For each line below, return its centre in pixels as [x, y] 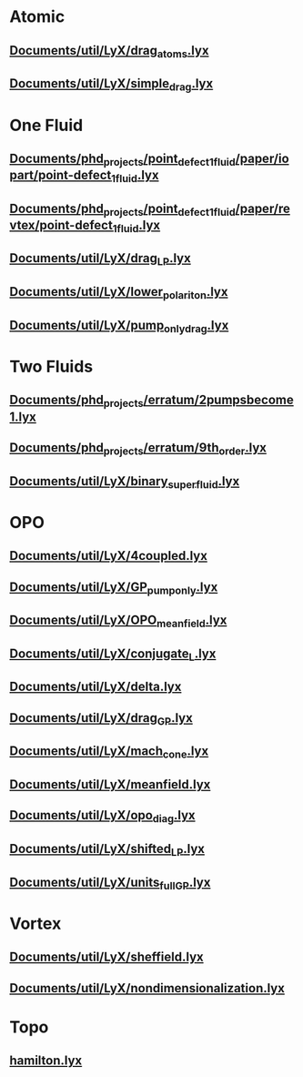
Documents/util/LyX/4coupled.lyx [108, 556]
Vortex [35, 924]
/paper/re [263, 208]
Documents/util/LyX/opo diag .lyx [102, 817]
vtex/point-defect [61, 225]
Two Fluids [51, 366]
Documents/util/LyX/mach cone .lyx [109, 752]
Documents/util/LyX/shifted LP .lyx [107, 850]
